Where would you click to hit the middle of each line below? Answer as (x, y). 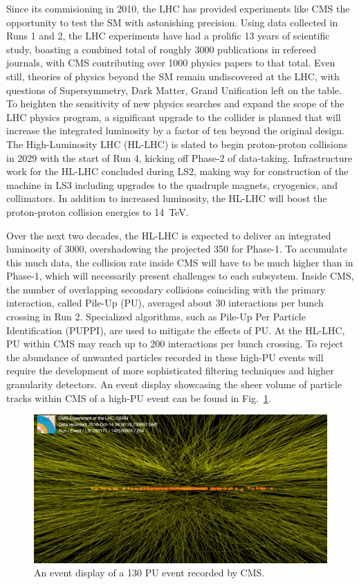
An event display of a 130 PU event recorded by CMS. (149, 573)
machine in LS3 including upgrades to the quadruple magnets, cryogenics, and (172, 184)
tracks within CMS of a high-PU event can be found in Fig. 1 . (139, 398)
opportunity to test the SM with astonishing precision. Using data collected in (172, 22)
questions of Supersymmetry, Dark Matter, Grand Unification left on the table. (174, 90)
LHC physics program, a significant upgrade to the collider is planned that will (174, 117)
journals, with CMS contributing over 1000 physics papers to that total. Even (171, 63)
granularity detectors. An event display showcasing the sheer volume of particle (174, 384)
